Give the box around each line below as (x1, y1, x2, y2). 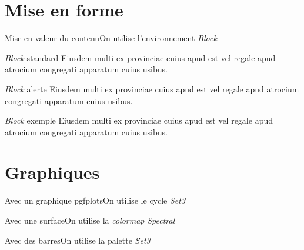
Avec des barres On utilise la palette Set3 (5, 234, 151, 246)
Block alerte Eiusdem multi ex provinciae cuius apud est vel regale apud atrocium (5, 82, 299, 95)
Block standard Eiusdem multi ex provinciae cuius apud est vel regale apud (5, 51, 276, 64)
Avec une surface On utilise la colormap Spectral (5, 214, 175, 226)
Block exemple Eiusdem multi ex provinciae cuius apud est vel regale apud (5, 114, 273, 126)
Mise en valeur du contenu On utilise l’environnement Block (5, 32, 217, 44)
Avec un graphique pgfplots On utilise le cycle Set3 (5, 194, 186, 206)
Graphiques (5, 160, 100, 184)
